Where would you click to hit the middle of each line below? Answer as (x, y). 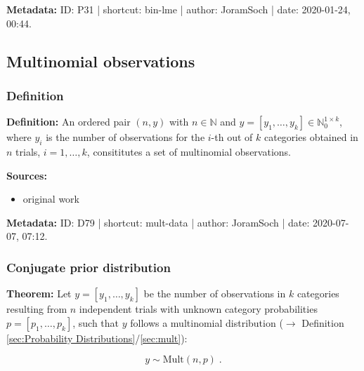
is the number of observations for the (125, 137)
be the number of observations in (215, 294)
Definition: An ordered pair (69, 122)
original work (51, 199)
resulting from (37, 309)
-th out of (232, 137)
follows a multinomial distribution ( (207, 322)
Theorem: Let (39, 294)
